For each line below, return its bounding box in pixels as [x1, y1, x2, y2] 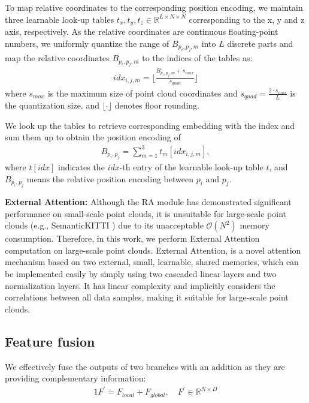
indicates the [58, 161, 105, 173]
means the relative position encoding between [26, 172, 193, 185]
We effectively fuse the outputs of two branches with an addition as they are [5, 360, 285, 372]
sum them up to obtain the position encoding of [5, 131, 181, 143]
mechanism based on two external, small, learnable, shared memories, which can [5, 255, 299, 268]
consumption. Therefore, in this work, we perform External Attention [5, 232, 260, 245]
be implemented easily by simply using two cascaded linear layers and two [5, 267, 277, 279]
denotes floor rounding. [114, 99, 200, 112]
